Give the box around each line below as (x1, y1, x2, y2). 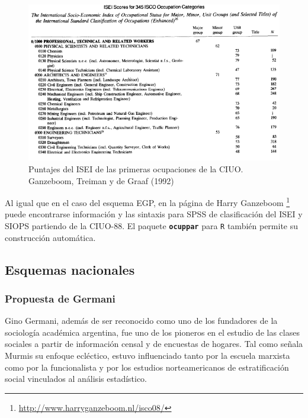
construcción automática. (5, 231, 96, 243)
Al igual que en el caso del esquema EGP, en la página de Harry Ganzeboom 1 (5, 195, 290, 208)
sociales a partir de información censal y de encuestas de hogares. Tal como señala (5, 337, 303, 350)
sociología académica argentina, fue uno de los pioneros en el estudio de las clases (5, 326, 300, 338)
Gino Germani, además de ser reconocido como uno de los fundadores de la (5, 314, 278, 327)
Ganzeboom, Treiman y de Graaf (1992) (28, 174, 174, 187)
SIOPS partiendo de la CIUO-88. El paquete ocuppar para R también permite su (5, 219, 299, 231)
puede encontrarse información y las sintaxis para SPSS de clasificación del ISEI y (5, 208, 303, 220)
